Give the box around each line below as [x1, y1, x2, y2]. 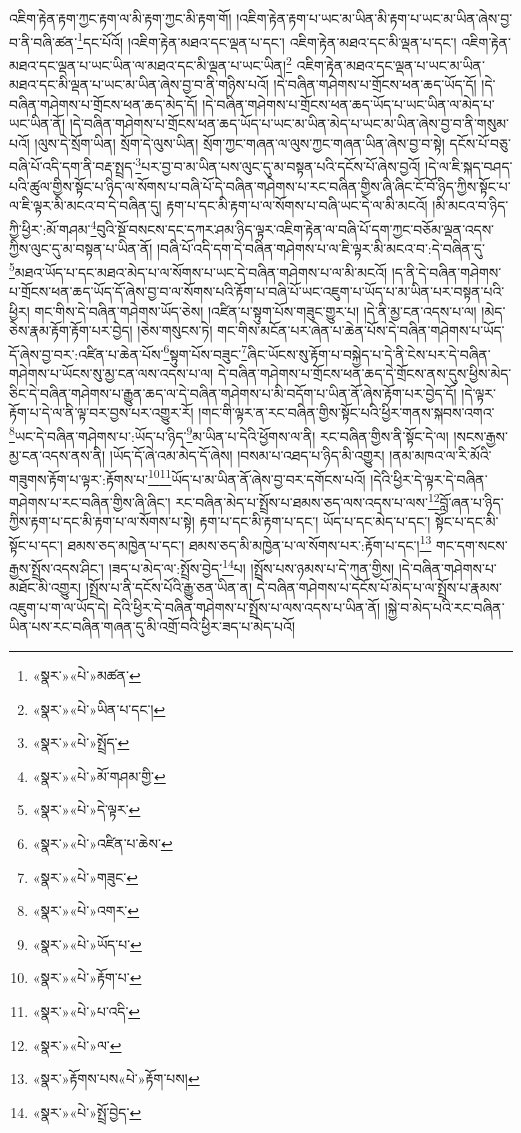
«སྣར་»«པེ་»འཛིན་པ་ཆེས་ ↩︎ [32, 833, 173, 853]
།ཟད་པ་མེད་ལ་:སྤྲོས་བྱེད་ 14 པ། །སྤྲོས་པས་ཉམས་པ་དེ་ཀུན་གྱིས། [108, 555, 395, 578]
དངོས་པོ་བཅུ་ [449, 132, 511, 153]
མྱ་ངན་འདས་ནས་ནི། [9, 445, 106, 466]
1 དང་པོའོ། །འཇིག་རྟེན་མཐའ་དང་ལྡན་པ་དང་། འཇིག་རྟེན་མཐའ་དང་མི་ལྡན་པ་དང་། [77, 28, 457, 52]
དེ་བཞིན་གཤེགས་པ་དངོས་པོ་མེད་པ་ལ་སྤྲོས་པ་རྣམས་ [256, 577, 502, 598]
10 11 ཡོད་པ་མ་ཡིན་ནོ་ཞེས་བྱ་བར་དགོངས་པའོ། [148, 465, 366, 489]
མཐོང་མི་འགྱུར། [9, 577, 82, 598]
